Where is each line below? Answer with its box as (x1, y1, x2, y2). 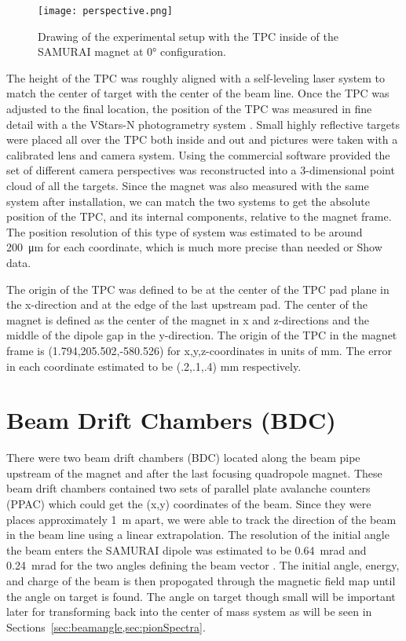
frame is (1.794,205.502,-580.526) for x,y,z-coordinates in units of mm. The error (6, 342, 392, 358)
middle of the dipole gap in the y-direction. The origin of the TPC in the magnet (6, 327, 397, 343)
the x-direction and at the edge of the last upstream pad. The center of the (6, 296, 368, 313)
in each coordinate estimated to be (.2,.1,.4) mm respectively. (6, 357, 302, 374)
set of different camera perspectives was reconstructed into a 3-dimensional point (6, 162, 395, 178)
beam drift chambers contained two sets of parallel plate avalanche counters (6, 480, 371, 496)
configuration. (159, 43, 227, 60)
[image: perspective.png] (38, 5, 173, 16)
